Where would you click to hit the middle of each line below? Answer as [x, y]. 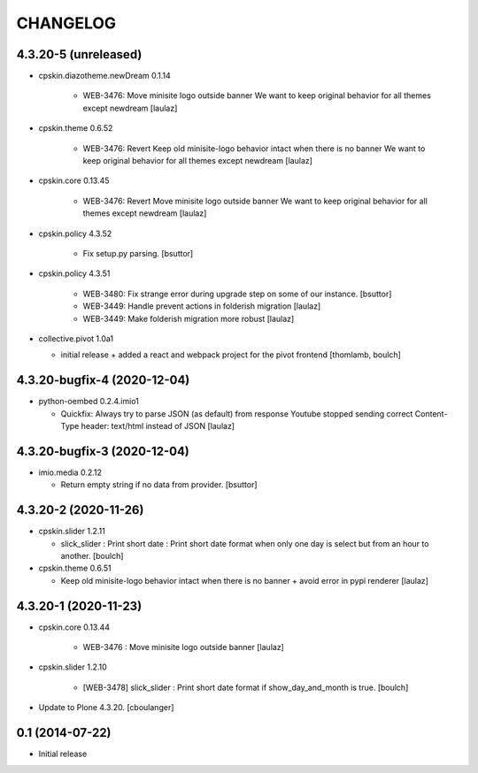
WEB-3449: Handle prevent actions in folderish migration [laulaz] [202, 306]
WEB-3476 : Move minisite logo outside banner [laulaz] [184, 647]
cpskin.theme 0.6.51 [75, 568]
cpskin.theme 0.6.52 [76, 128]
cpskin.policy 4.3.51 [74, 273]
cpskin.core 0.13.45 [74, 180]
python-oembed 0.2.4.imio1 [89, 402]
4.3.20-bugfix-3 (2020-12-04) [103, 451]
